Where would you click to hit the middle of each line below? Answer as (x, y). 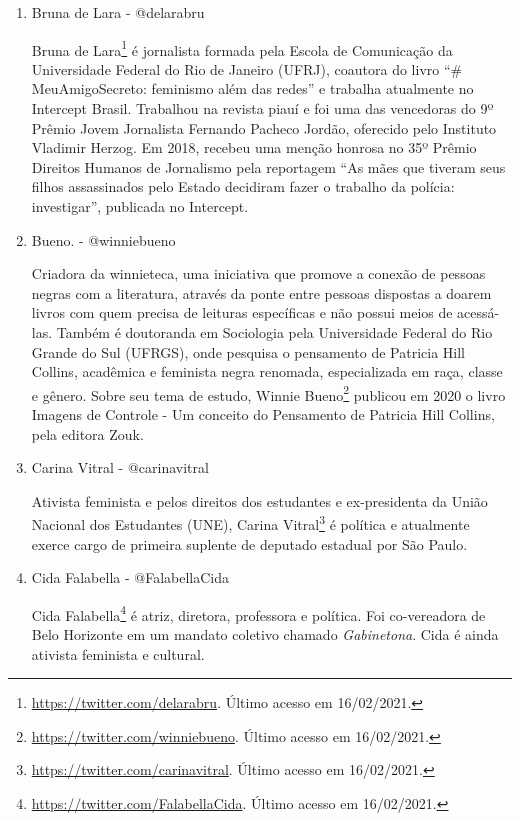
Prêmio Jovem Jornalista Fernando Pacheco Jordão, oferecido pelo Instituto (264, 127)
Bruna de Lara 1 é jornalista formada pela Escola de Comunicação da (242, 48)
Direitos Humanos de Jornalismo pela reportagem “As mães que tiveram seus (268, 166)
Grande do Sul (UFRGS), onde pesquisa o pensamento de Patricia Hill (248, 351)
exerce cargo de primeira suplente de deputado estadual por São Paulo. (249, 543)
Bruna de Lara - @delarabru (118, 12)
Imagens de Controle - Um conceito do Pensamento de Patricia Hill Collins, (263, 414)
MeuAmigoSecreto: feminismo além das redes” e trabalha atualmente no (252, 88)
